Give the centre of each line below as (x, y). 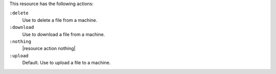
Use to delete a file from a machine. (60, 20)
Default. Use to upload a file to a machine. (66, 63)
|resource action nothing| (49, 49)
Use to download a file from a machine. (64, 34)
